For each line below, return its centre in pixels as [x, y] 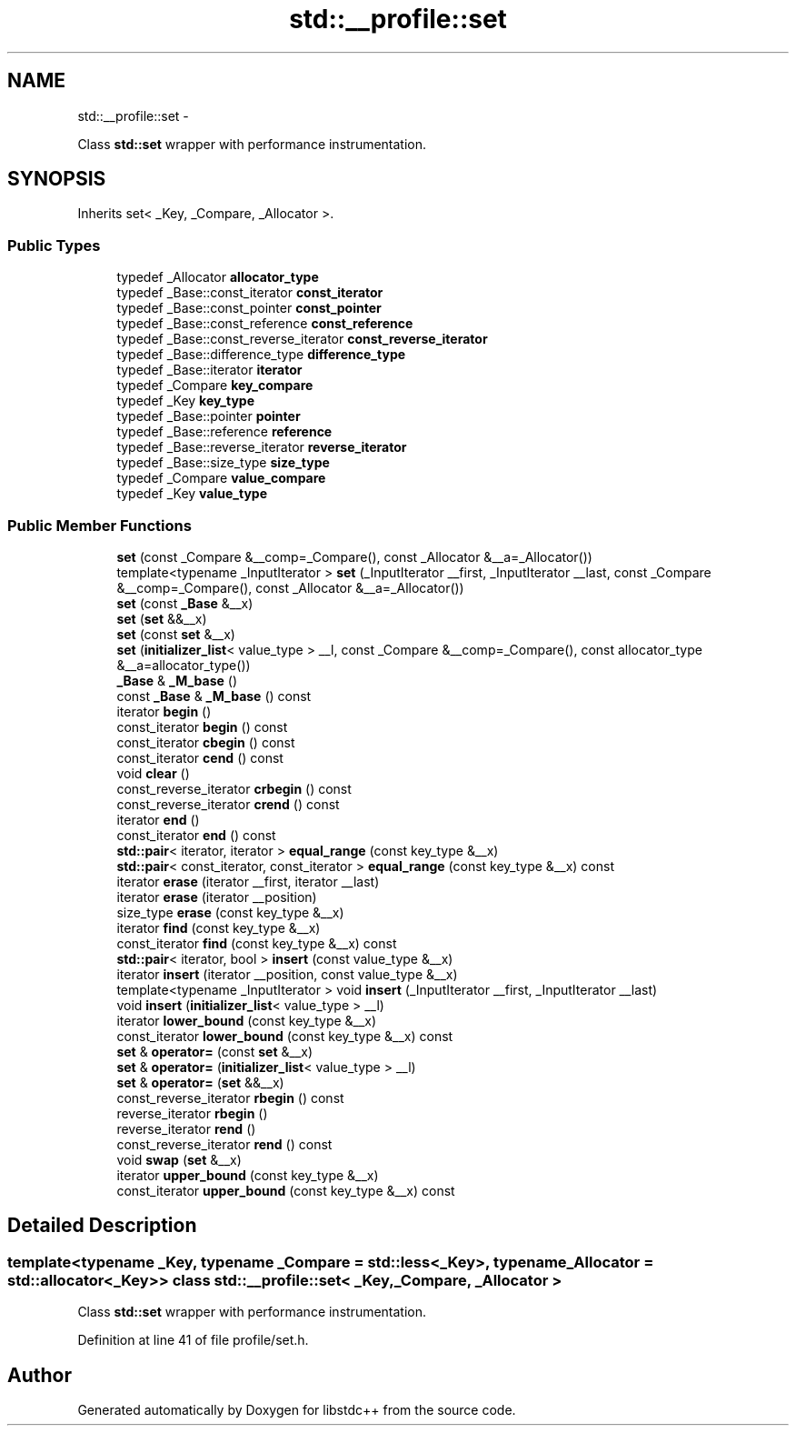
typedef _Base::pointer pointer [209, 416]
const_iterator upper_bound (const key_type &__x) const [286, 1190]
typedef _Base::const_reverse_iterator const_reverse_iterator [302, 339]
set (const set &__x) [176, 634]
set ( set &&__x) [162, 618]
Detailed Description [102, 1226]
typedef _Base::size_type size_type [223, 463]
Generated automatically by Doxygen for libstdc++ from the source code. [297, 1410]
